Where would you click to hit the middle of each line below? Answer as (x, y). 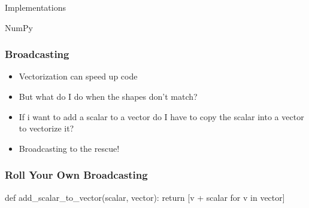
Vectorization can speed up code (78, 76)
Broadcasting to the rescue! (69, 148)
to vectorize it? (46, 128)
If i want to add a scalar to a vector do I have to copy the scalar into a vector (161, 116)
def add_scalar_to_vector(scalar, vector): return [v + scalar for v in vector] (145, 197)
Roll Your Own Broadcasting (76, 175)
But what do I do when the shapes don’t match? (108, 96)
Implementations (35, 7)
